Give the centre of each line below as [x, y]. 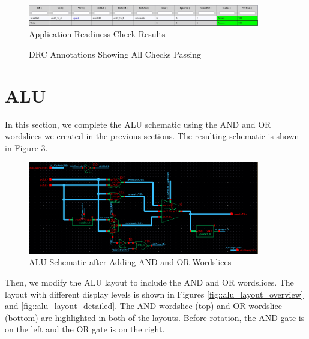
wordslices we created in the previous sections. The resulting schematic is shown [152, 136]
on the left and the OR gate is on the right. [85, 329]
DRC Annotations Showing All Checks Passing [115, 54]
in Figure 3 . [26, 147]
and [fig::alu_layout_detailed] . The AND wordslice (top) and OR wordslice [143, 306]
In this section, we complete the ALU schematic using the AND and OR [138, 124]
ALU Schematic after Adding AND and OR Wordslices [130, 262]
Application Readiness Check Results [97, 34]
